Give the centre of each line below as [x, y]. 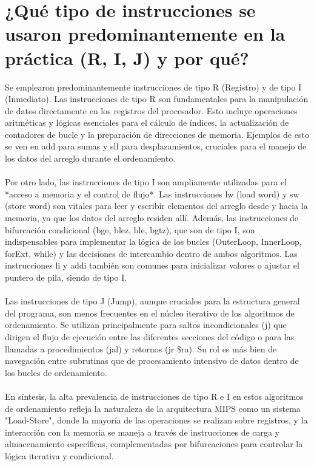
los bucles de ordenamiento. [56, 372]
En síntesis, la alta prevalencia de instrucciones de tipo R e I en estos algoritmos [154, 396]
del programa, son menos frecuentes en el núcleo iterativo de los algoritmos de [150, 313]
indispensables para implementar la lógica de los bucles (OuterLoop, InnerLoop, [153, 242]
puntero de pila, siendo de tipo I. [66, 277]
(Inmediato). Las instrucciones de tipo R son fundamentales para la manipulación [157, 99]
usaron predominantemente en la [145, 34]
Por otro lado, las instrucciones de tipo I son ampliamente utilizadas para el [146, 182]
